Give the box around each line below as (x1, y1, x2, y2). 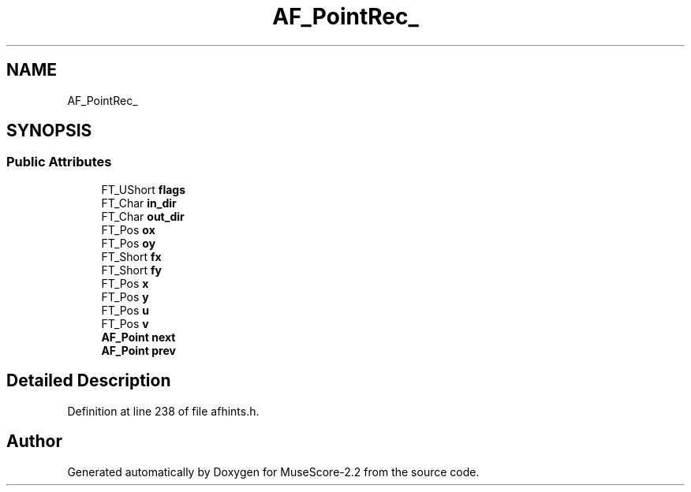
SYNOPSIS (6, 121, 92, 141)
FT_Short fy (101, 263, 162, 277)
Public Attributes (6, 154, 112, 170)
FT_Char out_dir (101, 209, 185, 223)
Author (6, 431, 62, 452)
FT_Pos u (101, 303, 150, 317)
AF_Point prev (101, 343, 176, 357)
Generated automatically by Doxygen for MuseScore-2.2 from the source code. (67, 464, 480, 479)
